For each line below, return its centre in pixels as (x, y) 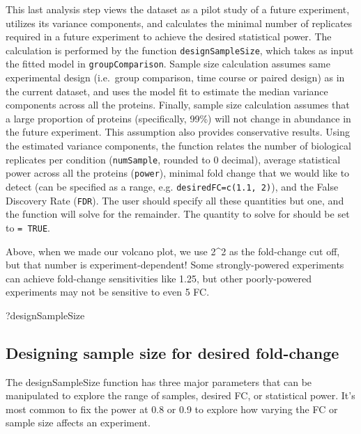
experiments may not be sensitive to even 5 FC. (108, 292)
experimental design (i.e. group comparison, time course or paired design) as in (175, 78)
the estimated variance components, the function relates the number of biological (178, 146)
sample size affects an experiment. (78, 423)
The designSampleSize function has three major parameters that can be (159, 381)
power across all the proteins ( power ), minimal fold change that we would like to (178, 173)
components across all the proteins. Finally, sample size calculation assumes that (178, 105)
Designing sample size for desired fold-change (172, 352)
